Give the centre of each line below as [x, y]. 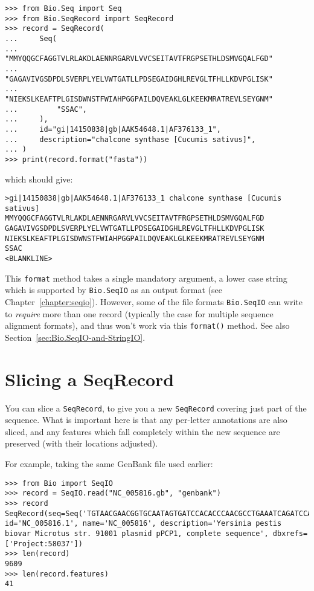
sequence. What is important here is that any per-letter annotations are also [146, 420]
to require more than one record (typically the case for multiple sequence [139, 313]
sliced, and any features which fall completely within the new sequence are [143, 431]
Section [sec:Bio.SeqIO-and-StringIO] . [75, 337]
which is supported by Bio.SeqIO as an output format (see [114, 290]
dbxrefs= [290, 533]
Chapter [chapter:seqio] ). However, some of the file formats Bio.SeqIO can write [154, 302]
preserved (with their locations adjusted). [82, 443]
